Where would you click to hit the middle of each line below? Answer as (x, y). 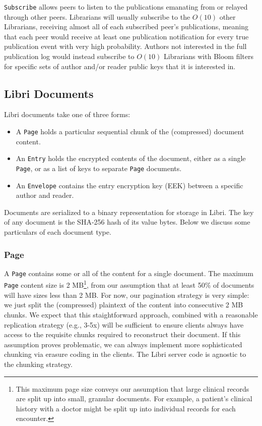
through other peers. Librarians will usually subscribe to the (97, 16)
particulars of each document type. (58, 232)
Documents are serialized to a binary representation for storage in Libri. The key (129, 212)
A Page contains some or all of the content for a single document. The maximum (129, 273)
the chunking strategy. (38, 364)
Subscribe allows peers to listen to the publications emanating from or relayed (126, 7)
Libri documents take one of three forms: (67, 114)
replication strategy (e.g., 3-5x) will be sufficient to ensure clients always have (124, 324)
